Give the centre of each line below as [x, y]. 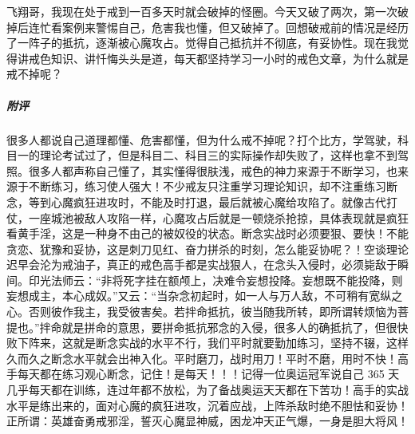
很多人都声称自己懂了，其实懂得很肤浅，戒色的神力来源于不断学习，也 [213, 170]
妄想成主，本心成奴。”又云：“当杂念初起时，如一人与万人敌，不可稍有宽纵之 [205, 296]
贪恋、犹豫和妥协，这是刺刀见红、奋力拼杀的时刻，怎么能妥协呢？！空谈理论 [207, 249]
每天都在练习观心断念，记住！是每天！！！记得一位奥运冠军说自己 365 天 [208, 374]
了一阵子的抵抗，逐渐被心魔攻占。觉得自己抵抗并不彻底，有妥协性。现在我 [202, 43]
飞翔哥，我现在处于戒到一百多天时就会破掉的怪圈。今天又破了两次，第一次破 [207, 11]
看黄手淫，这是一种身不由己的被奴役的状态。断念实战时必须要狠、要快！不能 [207, 233]
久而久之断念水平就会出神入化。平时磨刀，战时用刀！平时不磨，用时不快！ [202, 358]
